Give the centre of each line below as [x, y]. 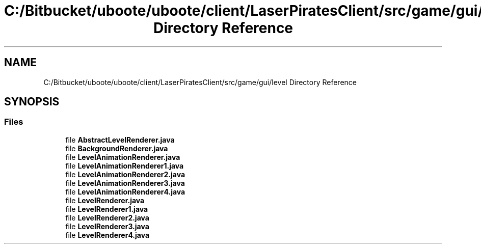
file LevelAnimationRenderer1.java [125, 166]
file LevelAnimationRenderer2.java [125, 174]
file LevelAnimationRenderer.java [123, 157]
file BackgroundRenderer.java [117, 148]
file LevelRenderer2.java [107, 217]
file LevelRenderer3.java [107, 226]
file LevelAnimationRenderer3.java [125, 183]
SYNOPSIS [32, 102]
